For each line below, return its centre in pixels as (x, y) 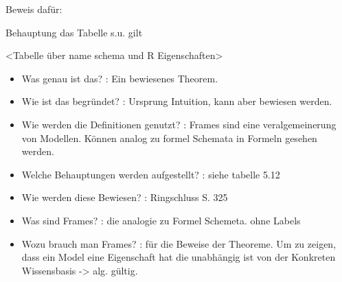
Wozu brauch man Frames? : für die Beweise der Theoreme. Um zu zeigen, (179, 243)
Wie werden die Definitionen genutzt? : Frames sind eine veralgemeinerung (179, 124)
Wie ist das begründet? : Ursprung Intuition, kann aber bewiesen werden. (177, 101)
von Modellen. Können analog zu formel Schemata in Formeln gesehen (169, 138)
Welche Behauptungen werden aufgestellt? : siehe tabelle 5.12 (151, 174)
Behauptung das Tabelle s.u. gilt (74, 32)
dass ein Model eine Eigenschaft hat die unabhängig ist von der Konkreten (179, 257)
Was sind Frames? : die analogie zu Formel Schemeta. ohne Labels (161, 220)
